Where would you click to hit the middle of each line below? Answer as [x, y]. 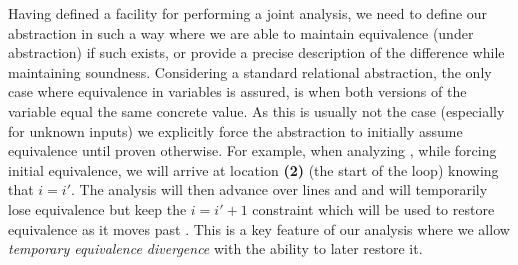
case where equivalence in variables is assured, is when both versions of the [237, 91]
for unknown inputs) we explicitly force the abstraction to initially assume [235, 130]
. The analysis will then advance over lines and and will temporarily [279, 189]
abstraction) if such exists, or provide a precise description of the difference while [256, 52]
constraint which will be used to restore [373, 208]
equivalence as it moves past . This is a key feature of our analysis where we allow [259, 228]
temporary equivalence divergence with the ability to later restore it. [215, 248]
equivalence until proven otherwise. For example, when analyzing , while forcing [252, 150]
